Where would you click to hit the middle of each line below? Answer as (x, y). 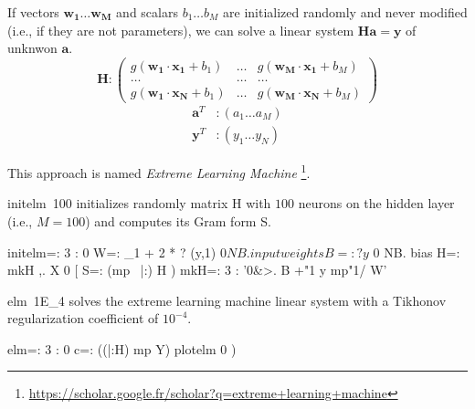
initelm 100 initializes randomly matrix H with (139, 203)
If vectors (33, 12)
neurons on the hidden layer (376, 203)
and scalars (147, 12)
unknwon (32, 48)
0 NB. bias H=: (417, 252)
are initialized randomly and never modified (345, 12)
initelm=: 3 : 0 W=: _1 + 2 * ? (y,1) (112, 252)
